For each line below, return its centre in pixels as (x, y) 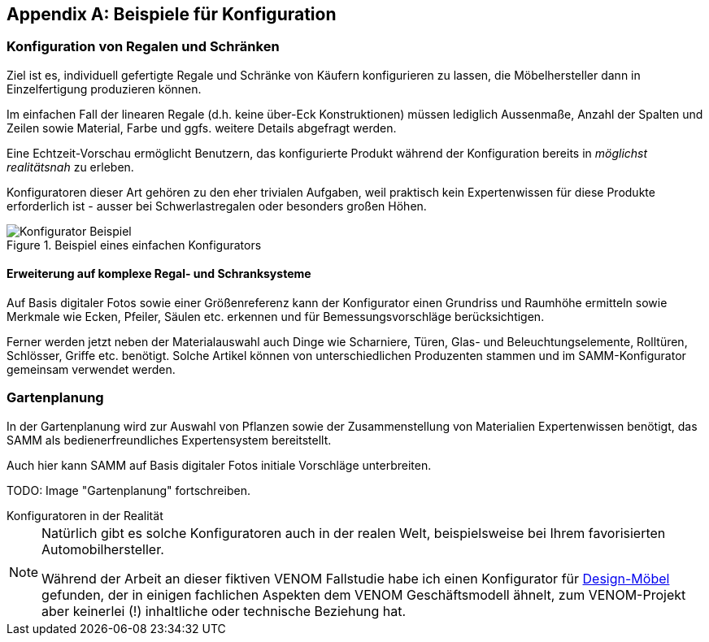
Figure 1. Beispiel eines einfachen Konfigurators (134, 245)
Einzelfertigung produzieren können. (104, 89)
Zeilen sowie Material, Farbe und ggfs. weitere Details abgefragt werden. (202, 128)
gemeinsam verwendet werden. (91, 370)
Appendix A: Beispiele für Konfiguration (172, 14)
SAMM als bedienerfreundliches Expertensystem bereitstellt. (169, 440)
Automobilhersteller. (103, 549)
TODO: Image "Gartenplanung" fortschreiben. (128, 490)
